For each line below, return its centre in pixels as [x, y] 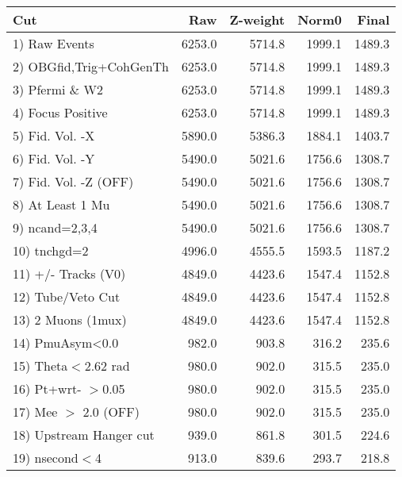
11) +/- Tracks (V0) [69, 273]
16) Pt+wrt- [47, 389]
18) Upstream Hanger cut [84, 435]
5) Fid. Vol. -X [54, 135]
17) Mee [35, 412]
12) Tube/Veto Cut [67, 296]
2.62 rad [107, 365]
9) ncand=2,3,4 [55, 227]
